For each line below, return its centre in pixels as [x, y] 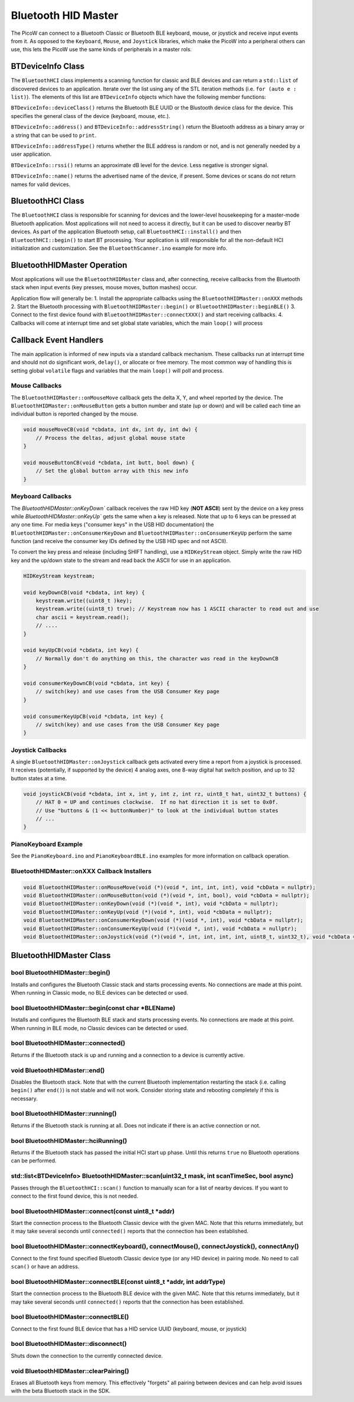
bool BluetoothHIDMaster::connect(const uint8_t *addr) [93, 1211]
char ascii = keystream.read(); [83, 617]
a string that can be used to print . [54, 135]
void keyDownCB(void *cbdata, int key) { [84, 592]
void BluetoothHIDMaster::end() [58, 1070]
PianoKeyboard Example [47, 844]
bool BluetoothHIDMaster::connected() [68, 1043]
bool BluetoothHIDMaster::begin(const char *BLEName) [93, 1008]
